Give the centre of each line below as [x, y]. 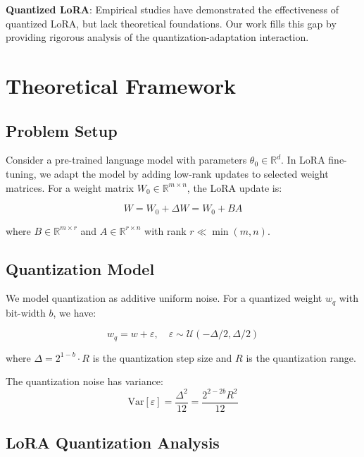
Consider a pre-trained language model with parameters [126, 160]
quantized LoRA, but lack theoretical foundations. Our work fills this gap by [171, 23]
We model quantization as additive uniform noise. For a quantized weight [164, 298]
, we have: [75, 312]
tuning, [21, 173]
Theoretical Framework [121, 85]
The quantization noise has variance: [84, 381]
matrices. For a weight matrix [70, 187]
